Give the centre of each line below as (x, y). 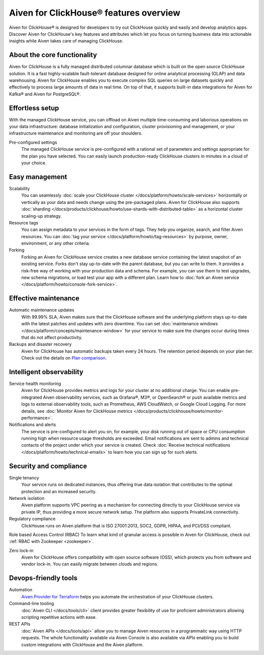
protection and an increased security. (59, 491)
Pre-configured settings (33, 142)
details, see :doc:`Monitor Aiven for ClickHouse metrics (77, 411)
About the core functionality (53, 55)
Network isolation (27, 498)
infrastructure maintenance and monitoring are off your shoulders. (76, 133)
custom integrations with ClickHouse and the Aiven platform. (82, 644)
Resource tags (24, 223)
